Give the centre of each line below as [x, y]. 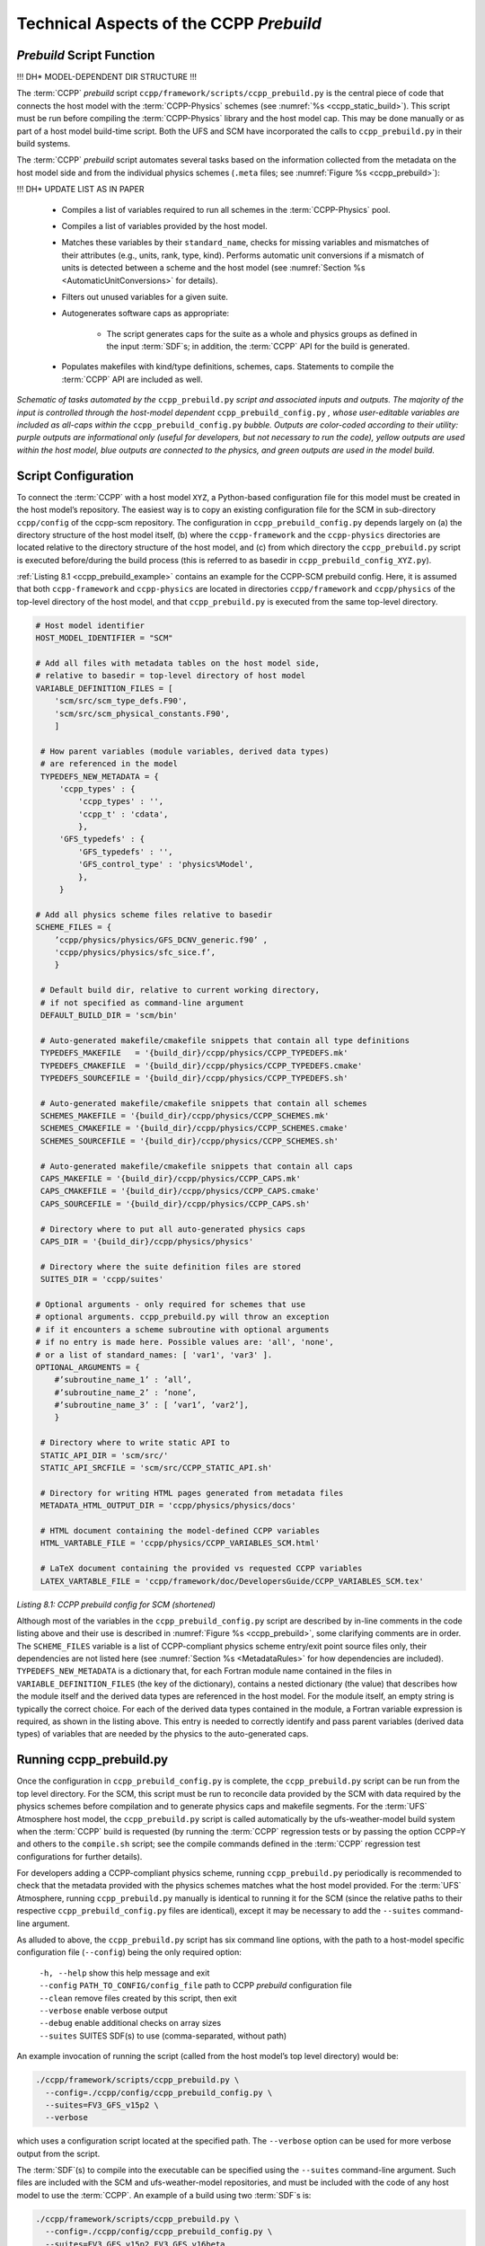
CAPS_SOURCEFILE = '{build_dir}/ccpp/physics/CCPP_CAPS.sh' [176, 1203]
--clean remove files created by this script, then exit [138, 1998]
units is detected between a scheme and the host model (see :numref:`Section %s [213, 268]
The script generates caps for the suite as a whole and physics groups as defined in [262, 333]
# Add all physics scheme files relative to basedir [154, 915]
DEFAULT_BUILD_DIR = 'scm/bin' [110, 1015]
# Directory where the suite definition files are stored [171, 1266]
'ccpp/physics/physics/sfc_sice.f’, [135, 952]
